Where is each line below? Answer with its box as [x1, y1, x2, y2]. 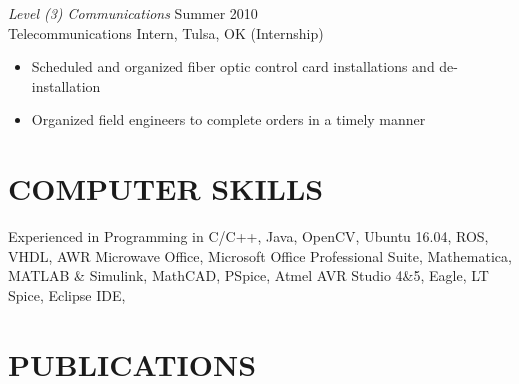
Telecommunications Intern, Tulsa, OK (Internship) [8, 22, 324, 43]
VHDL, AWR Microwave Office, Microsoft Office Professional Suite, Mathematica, [8, 245, 512, 266]
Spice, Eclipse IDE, [8, 284, 126, 305]
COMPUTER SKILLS [8, 168, 324, 209]
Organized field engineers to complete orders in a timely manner [31, 109, 426, 130]
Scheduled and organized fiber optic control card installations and [31, 56, 435, 77]
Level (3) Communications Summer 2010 [8, 3, 258, 23]
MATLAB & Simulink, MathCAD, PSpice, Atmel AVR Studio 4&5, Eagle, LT [8, 265, 489, 286]
